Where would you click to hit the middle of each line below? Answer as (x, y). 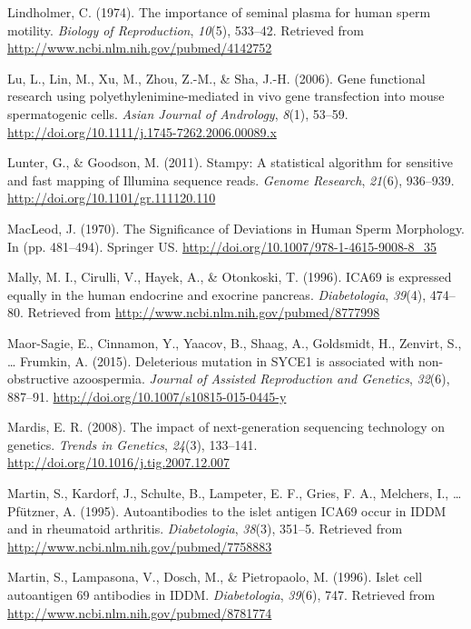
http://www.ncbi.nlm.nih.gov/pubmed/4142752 (140, 48)
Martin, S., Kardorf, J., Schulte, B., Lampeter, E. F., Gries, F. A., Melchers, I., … (235, 493)
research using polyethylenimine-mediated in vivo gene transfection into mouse (226, 96)
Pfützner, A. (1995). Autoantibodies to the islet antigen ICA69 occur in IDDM (227, 510)
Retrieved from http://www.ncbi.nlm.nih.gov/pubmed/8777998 (204, 312)
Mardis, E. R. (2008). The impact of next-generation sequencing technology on (226, 427)
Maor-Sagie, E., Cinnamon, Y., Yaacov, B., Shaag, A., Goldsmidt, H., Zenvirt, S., (235, 342)
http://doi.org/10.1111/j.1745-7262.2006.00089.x (142, 131)
